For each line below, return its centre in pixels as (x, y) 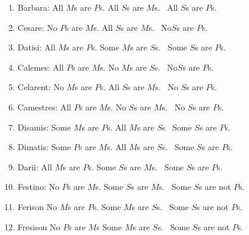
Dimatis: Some (44, 147)
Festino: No (38, 187)
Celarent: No (41, 87)
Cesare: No (37, 27)
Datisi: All (37, 47)
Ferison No (37, 206)
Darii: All (35, 166)
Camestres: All (44, 107)
